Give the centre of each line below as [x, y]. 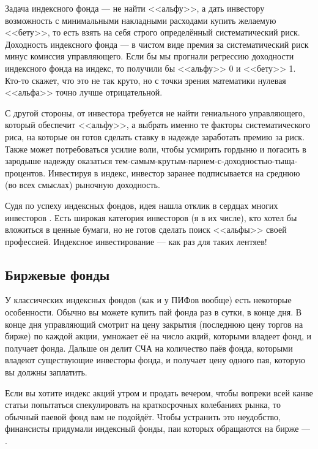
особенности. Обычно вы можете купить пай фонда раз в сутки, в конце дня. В [153, 312]
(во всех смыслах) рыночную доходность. [83, 185]
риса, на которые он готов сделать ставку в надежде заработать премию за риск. [155, 136]
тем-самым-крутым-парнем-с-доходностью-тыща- [206, 161]
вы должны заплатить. [46, 372]
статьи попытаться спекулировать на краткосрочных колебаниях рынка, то [143, 405]
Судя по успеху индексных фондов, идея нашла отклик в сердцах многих [142, 205]
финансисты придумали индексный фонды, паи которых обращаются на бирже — [158, 428]
